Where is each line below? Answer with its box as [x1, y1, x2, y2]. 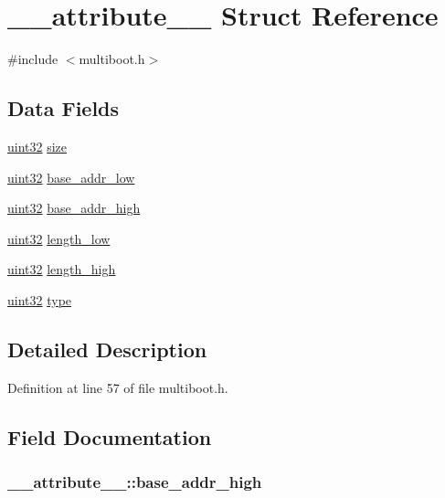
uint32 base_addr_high [7, 198, 141, 217]
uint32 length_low [7, 228, 111, 248]
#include [7, 49, 58, 69]
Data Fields [7, 94, 120, 122]
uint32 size [7, 136, 68, 155]
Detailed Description [7, 334, 207, 363]
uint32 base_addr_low [7, 167, 135, 186]
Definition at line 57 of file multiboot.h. [7, 377, 228, 397]
